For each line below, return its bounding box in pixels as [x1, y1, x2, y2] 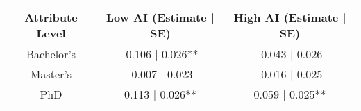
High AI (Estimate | [233, 9, 346, 25]
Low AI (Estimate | [106, 9, 215, 25]
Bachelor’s [26, 46, 76, 62]
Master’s [30, 66, 72, 82]
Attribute [24, 9, 78, 25]
